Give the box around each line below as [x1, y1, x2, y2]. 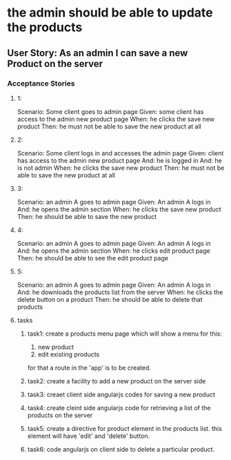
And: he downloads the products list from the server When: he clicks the [17, 288, 223, 296]
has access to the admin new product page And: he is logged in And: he [17, 156, 222, 164]
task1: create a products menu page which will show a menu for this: [27, 329, 223, 338]
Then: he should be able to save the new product [17, 212, 157, 220]
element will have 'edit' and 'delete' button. [27, 432, 150, 440]
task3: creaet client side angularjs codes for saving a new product [27, 390, 216, 399]
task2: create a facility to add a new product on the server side [27, 376, 206, 385]
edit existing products [37, 350, 100, 358]
